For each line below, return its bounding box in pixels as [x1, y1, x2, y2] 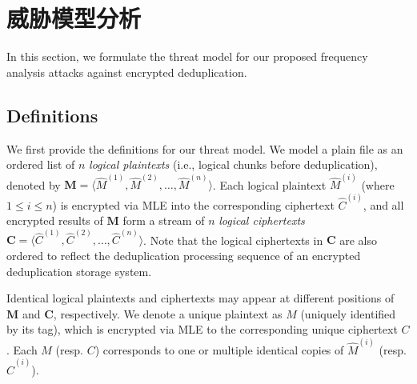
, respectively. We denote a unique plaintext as [53, 305, 283, 322]
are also [339, 231, 377, 248]
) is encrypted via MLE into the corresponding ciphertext [52, 196, 335, 213]
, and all [363, 196, 404, 213]
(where [361, 176, 395, 193]
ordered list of [6, 156, 75, 173]
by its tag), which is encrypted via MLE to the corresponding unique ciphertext [6, 321, 398, 338]
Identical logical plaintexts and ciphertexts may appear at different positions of [6, 290, 395, 306]
